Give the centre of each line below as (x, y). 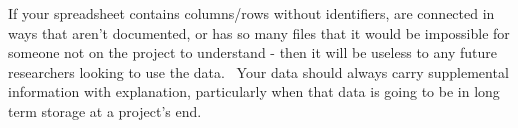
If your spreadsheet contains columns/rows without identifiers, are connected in (251, 13)
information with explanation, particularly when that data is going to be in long (254, 91)
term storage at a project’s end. (105, 110)
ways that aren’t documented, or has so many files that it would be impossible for (259, 32)
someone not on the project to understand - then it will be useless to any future (252, 52)
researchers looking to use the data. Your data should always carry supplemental (258, 71)
